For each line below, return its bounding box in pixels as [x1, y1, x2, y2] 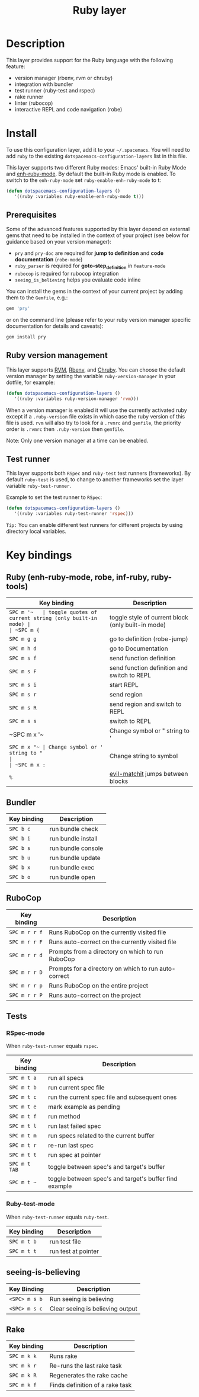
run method [48, 1113, 81, 1121]
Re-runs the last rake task [49, 1361, 123, 1370]
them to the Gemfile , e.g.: [6, 294, 68, 301]
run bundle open [49, 872, 96, 881]
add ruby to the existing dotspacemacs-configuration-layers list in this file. [6, 152, 188, 159]
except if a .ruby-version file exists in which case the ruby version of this [6, 413, 185, 420]
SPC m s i [9, 682, 37, 688]
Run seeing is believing [49, 1294, 114, 1303]
